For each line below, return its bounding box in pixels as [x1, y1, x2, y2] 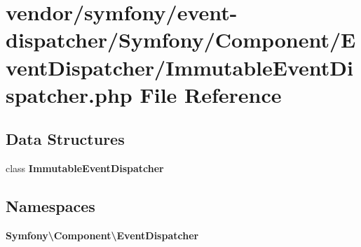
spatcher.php [6, 80, 132, 108]
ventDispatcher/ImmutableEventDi [6, 52, 353, 81]
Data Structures [6, 128, 125, 150]
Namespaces [6, 195, 95, 217]
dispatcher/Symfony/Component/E [6, 25, 356, 54]
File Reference [139, 80, 282, 108]
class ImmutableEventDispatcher [6, 161, 164, 176]
